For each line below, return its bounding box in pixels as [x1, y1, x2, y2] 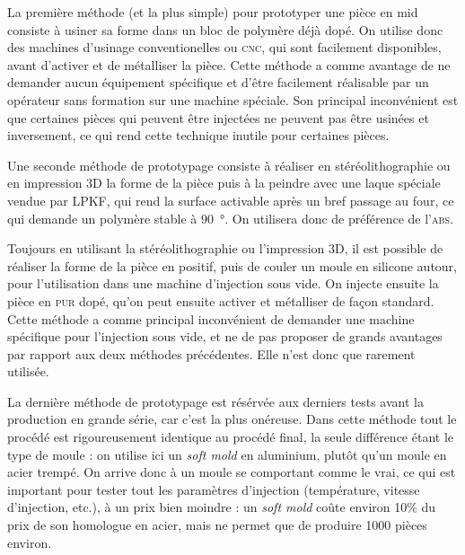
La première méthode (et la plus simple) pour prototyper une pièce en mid [7, 3, 418, 21]
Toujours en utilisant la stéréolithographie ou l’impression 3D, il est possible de [7, 239, 443, 258]
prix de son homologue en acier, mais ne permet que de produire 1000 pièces [7, 515, 427, 534]
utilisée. [7, 362, 49, 381]
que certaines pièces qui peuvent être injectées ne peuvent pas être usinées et [7, 108, 429, 127]
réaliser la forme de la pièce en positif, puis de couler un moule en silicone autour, [7, 256, 457, 275]
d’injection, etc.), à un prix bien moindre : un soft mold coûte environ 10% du [7, 498, 436, 516]
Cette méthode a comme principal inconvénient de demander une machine [7, 309, 415, 328]
